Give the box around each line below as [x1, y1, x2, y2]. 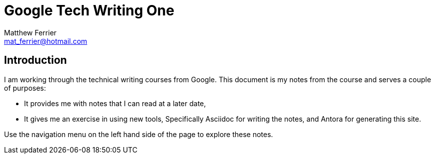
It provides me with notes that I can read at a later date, [24, 99, 206, 108]
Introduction [4, 54, 67, 67]
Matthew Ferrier [4, 28, 57, 37]
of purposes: [4, 83, 46, 92]
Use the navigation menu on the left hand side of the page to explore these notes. [4, 130, 273, 139]
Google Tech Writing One [4, 2, 175, 19]
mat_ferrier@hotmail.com [4, 36, 88, 45]
